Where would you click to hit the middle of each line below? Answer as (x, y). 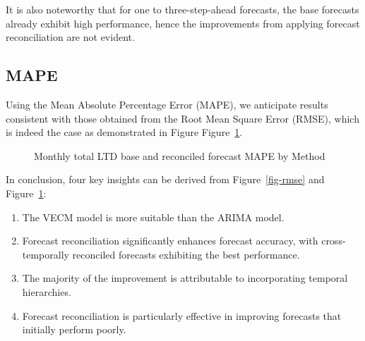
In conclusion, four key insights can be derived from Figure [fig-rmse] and (165, 179)
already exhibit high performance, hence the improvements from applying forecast (183, 23)
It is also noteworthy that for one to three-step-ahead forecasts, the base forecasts (182, 9)
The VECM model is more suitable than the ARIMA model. (153, 217)
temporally (46, 254)
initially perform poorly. (74, 329)
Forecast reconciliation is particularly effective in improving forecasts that (182, 315)
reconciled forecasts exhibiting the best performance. (186, 254)
